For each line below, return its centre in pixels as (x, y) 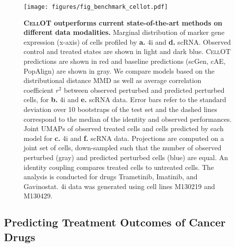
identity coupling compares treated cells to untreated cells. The (119, 167)
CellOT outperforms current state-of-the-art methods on (123, 22)
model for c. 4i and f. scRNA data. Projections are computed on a (124, 138)
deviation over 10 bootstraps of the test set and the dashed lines (120, 109)
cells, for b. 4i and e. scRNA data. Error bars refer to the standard (125, 99)
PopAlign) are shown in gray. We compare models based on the (119, 70)
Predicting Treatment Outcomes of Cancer (115, 222)
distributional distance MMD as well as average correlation (113, 80)
